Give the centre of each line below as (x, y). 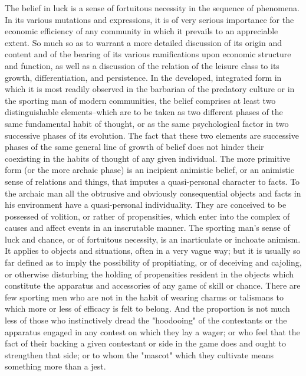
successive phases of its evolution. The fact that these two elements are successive (152, 135)
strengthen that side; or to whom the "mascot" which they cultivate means (139, 354)
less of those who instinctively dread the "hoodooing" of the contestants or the (146, 320)
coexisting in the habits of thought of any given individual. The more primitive (148, 158)
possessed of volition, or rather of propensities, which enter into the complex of (147, 216)
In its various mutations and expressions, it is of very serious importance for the (149, 19)
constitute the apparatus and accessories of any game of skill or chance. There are (153, 285)
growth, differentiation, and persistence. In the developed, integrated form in (143, 77)
